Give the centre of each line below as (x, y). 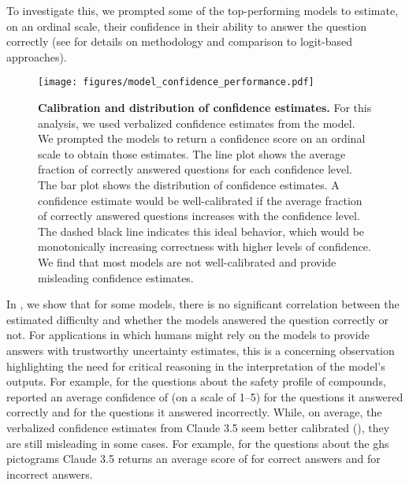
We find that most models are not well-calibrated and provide (187, 261)
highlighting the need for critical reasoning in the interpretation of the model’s (196, 366)
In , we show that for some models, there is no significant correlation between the (203, 304)
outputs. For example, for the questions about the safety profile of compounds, (196, 381)
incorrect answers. (50, 474)
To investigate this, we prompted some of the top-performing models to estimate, (203, 10)
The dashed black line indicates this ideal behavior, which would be (201, 231)
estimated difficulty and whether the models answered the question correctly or (198, 319)
